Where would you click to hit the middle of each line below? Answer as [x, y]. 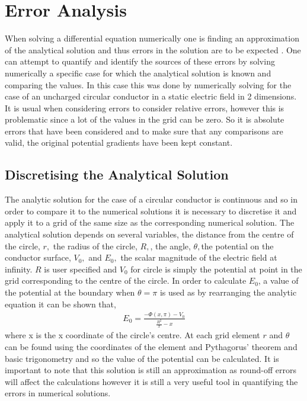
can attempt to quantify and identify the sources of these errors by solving [140, 61]
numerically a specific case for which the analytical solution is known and [138, 73]
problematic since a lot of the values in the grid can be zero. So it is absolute [145, 119]
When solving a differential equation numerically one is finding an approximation [152, 38]
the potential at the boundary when [70, 292]
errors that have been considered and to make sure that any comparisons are [144, 131]
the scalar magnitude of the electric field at [199, 257]
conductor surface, [38, 257]
